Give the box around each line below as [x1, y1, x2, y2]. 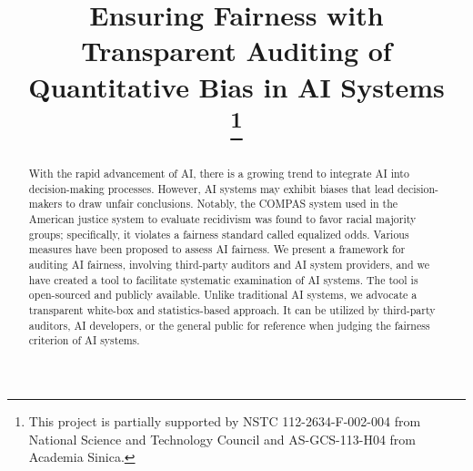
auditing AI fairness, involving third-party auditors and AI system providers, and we [28, 257, 430, 271]
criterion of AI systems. [28, 333, 140, 348]
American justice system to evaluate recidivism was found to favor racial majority [28, 211, 417, 227]
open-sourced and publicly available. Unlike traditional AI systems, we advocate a [28, 287, 418, 302]
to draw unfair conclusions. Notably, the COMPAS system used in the [65, 196, 398, 211]
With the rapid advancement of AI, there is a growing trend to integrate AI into [28, 166, 409, 181]
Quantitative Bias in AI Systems [28, 67, 445, 105]
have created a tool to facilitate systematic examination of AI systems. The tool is [28, 271, 418, 287]
